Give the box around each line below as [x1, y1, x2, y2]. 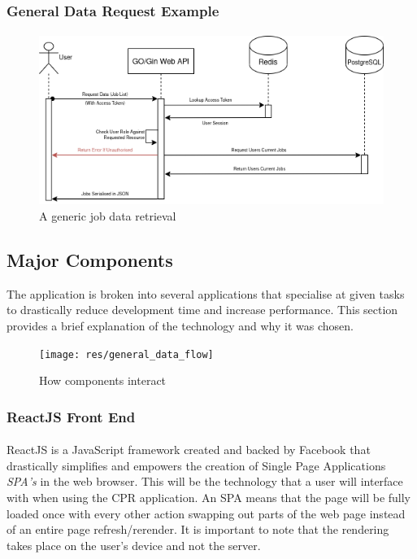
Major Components [7, 247, 173, 272]
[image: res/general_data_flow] [39, 348, 214, 360]
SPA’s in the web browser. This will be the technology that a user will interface [7, 473, 403, 490]
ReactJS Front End [7, 406, 136, 426]
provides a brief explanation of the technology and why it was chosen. [7, 317, 354, 334]
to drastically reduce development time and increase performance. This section [7, 301, 398, 318]
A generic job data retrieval [39, 207, 176, 225]
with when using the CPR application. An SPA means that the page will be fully [7, 489, 410, 506]
